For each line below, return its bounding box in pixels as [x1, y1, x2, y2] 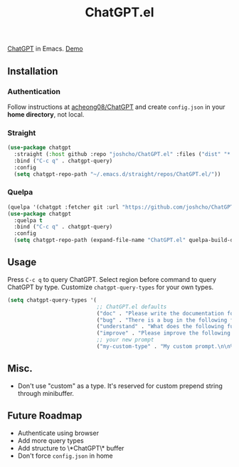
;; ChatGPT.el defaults [96, 303, 167, 310]
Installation [7, 65, 58, 77]
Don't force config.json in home [17, 451, 113, 460]
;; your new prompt [96, 336, 154, 344]
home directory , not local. [7, 110, 85, 118]
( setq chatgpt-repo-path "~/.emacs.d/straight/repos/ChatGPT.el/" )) [14, 170, 221, 178]
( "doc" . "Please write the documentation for [96, 310, 237, 317]
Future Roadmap [7, 410, 83, 422]
